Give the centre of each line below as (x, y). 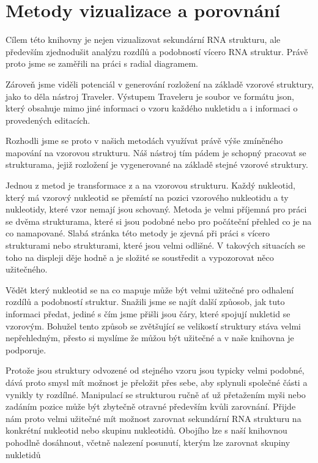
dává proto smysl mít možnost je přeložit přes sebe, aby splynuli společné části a (157, 382)
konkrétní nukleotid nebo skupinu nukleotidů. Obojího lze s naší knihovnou (146, 430)
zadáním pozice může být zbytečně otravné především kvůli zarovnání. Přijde (151, 406)
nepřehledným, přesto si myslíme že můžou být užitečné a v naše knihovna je (150, 338)
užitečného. (27, 269)
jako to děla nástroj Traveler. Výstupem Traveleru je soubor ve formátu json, (150, 96)
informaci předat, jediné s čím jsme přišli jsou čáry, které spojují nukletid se (148, 314)
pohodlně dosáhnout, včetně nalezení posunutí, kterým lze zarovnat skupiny (148, 442)
